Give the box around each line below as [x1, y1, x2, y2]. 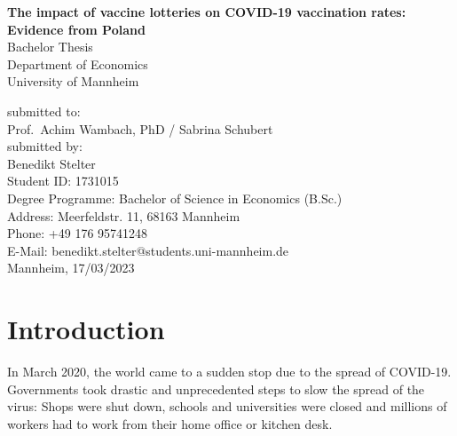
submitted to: [7, 101, 81, 120]
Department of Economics [7, 54, 148, 73]
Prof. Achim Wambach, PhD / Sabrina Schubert [7, 119, 273, 138]
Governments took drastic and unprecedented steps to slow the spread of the [7, 379, 425, 398]
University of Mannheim [7, 72, 139, 91]
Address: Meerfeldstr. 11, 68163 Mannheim [7, 206, 240, 225]
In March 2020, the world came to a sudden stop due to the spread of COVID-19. [7, 362, 452, 381]
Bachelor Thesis [7, 37, 93, 56]
